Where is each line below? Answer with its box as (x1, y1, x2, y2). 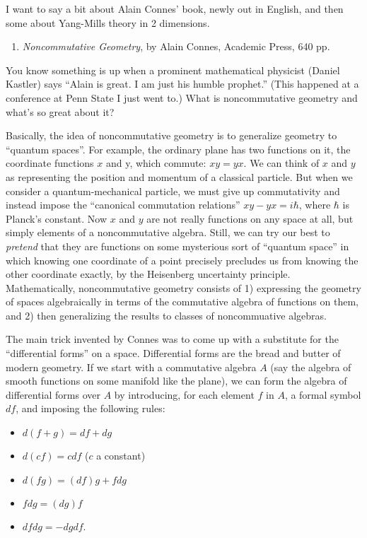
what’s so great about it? (6, 104, 115, 119)
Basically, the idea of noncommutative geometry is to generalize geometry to (6, 128, 337, 143)
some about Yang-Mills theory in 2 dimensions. (6, 15, 210, 30)
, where (298, 197, 331, 212)
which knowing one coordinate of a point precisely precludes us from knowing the (6, 252, 359, 267)
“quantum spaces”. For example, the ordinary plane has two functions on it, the (6, 141, 351, 156)
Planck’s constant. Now (6, 211, 107, 226)
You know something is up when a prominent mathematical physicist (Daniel (6, 62, 340, 77)
